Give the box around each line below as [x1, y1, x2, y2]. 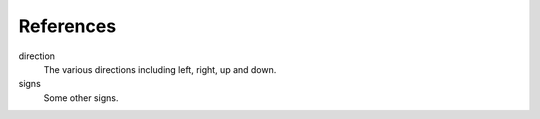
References [18, 15, 117, 37]
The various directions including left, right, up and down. [43, 63, 277, 75]
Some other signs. [43, 91, 119, 104]
